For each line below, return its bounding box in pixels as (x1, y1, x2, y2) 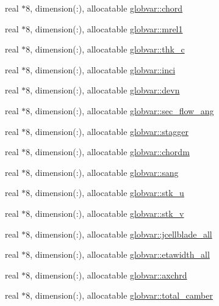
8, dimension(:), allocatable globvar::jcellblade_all (26, 227, 212, 240)
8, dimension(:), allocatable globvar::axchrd (26, 268, 187, 281)
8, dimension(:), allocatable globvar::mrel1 (26, 22, 183, 35)
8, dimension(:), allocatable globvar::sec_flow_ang (26, 104, 214, 117)
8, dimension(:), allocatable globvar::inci (26, 63, 176, 76)
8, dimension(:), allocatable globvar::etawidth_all (26, 248, 210, 261)
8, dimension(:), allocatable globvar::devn (26, 84, 180, 97)
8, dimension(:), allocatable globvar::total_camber (26, 289, 213, 302)
